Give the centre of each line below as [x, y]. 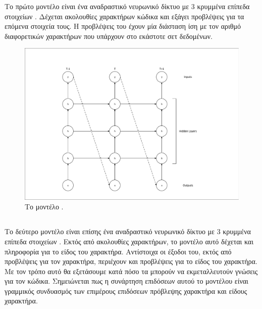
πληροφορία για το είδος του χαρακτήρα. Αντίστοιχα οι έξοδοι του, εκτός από [118, 251]
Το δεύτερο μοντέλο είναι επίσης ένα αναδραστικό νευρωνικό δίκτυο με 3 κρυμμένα [128, 231]
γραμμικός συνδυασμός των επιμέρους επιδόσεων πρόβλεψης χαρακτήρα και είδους [126, 291]
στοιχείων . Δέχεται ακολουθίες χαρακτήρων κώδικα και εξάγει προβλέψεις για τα [124, 16]
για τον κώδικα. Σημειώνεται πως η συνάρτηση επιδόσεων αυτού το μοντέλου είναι [126, 281]
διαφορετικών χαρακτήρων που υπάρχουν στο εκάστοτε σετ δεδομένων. [109, 36]
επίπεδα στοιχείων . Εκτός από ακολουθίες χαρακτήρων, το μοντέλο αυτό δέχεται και [129, 241]
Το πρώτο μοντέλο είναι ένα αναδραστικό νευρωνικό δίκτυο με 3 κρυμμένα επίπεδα [127, 6]
